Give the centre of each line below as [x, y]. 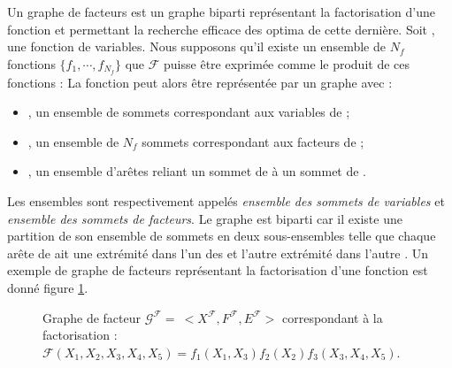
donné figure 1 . [48, 287]
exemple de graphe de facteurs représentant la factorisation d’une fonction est [218, 270]
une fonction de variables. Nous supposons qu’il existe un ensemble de [196, 46]
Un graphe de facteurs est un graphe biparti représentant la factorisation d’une [222, 11]
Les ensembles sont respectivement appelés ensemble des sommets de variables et [226, 201]
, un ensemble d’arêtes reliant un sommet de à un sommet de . [197, 171]
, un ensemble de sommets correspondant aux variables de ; [189, 112]
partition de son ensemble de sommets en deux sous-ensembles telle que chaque [222, 236]
